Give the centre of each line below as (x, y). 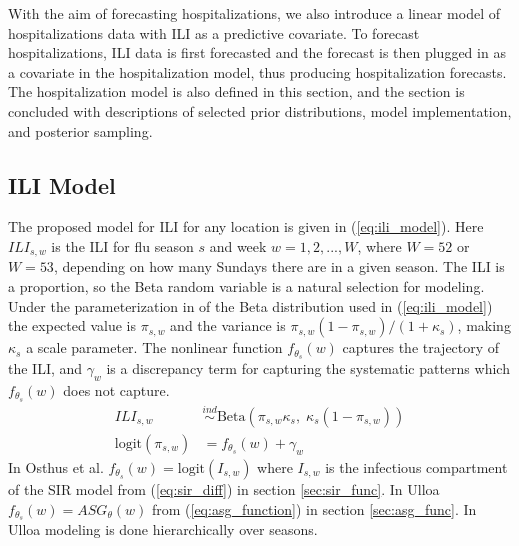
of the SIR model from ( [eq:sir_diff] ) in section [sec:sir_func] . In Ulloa (224, 488)
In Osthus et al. (56, 466)
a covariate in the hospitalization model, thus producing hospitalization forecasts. (257, 71)
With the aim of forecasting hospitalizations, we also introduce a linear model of (254, 13)
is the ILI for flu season (122, 245)
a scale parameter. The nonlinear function (154, 347)
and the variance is (228, 325)
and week (238, 245)
